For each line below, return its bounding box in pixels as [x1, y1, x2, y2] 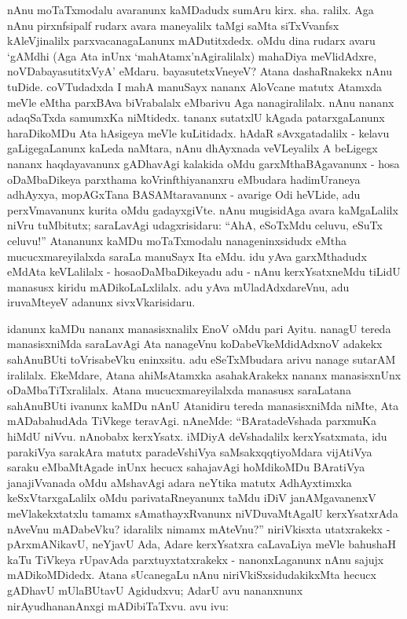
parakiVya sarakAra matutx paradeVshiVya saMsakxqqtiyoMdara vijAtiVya [7, 443, 372, 460]
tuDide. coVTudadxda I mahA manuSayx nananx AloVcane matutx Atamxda [7, 78, 383, 94]
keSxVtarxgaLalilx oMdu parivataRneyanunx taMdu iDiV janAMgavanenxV [7, 489, 376, 506]
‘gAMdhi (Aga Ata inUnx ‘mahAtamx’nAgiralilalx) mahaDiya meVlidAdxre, [7, 47, 377, 64]
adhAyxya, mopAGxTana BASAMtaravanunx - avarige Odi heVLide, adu [7, 186, 361, 203]
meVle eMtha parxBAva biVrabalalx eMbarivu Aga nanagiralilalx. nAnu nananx [7, 93, 394, 110]
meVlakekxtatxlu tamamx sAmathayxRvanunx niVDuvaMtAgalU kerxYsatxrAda [7, 505, 398, 521]
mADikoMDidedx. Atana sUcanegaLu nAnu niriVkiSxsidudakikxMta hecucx [7, 566, 376, 583]
